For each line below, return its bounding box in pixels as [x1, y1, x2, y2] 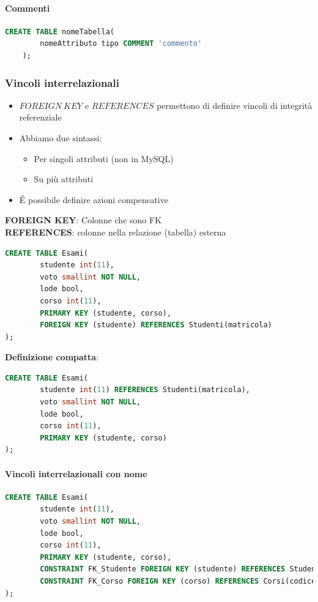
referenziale [19, 111, 62, 124]
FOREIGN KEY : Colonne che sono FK [5, 214, 162, 226]
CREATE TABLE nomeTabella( [5, 27, 114, 36]
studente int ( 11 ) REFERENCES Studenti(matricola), [40, 385, 250, 395]
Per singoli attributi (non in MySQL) [34, 152, 174, 165]
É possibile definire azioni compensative [19, 193, 168, 206]
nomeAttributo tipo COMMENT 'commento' [40, 39, 202, 48]
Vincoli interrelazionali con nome [5, 467, 147, 480]
